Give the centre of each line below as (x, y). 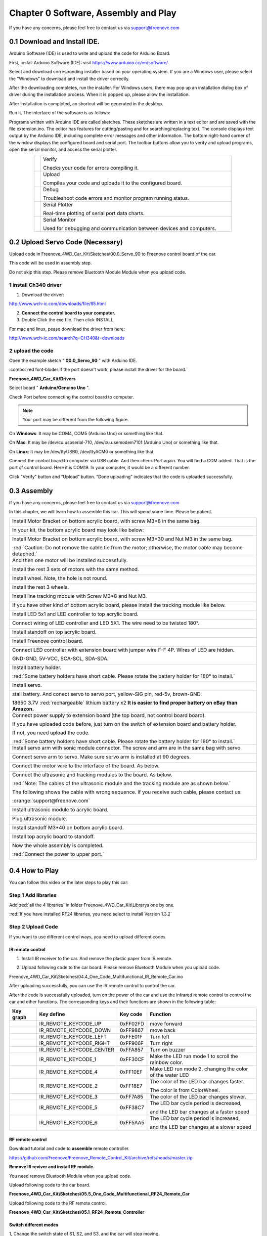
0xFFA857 (131, 1050)
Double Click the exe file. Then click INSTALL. (68, 320)
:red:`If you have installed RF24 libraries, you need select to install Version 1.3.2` (90, 914)
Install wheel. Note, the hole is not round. (60, 578)
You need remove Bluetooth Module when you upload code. (70, 1176)
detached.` (25, 554)
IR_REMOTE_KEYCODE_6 (68, 1123)
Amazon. (23, 709)
